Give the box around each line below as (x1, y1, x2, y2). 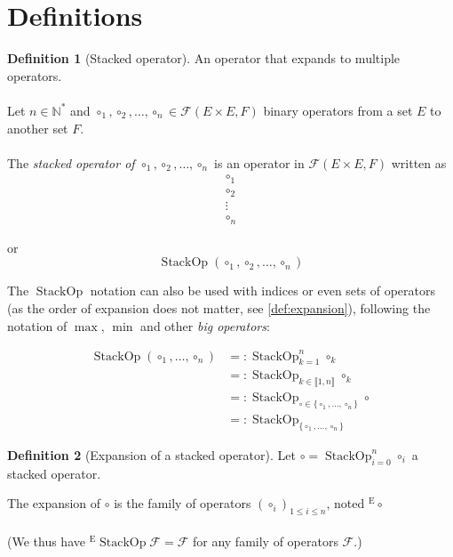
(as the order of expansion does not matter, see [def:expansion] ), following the (7, 298, 431, 317)
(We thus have (7, 531, 85, 550)
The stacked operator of (7, 153, 135, 172)
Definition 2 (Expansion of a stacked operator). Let (7, 445, 296, 464)
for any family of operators (192, 531, 338, 550)
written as (391, 153, 447, 172)
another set (7, 118, 68, 137)
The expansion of (7, 494, 101, 513)
